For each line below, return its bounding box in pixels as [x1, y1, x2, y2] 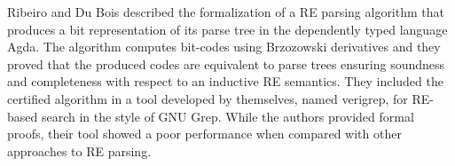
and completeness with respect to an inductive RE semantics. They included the [7, 72, 443, 91]
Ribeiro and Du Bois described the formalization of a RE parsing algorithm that [7, 3, 444, 20]
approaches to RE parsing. [7, 141, 152, 160]
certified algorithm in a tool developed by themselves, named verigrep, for [7, 89, 408, 107]
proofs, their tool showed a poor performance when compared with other [7, 124, 402, 143]
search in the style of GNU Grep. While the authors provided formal [41, 107, 414, 125]
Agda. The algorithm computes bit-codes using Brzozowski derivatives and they [7, 37, 441, 56]
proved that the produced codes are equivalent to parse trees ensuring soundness [7, 54, 445, 73]
